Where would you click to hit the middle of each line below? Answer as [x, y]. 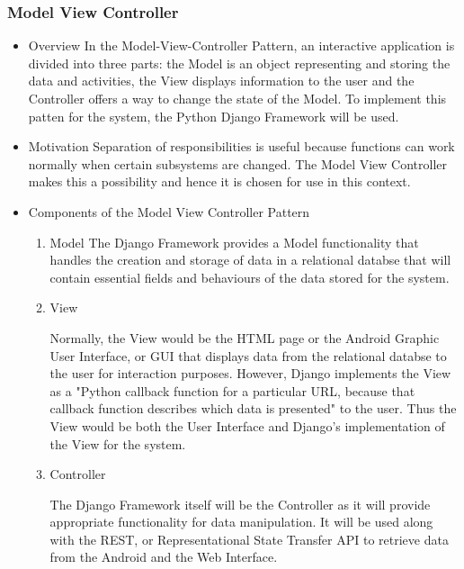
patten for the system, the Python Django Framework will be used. [214, 116]
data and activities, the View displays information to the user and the [221, 81]
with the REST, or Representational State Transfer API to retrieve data [249, 539]
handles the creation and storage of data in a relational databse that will [250, 260]
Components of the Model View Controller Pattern [169, 211]
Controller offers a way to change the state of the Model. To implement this [237, 98]
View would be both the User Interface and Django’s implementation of [247, 425]
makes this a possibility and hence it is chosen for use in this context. [219, 181]
